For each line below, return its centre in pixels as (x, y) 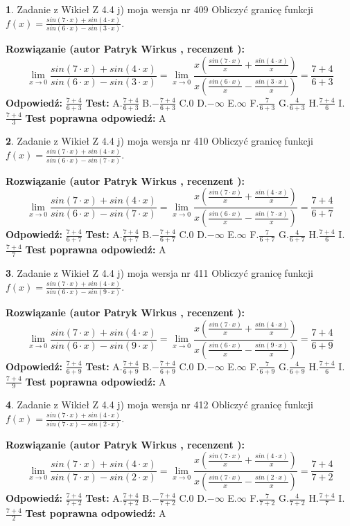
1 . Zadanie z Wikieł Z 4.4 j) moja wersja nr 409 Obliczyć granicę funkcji (159, 9)
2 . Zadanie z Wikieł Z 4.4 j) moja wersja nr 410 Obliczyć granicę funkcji (159, 141)
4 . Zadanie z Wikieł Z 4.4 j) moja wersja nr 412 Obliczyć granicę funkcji (159, 405)
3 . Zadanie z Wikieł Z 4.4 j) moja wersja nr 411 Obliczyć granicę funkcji (159, 272)
